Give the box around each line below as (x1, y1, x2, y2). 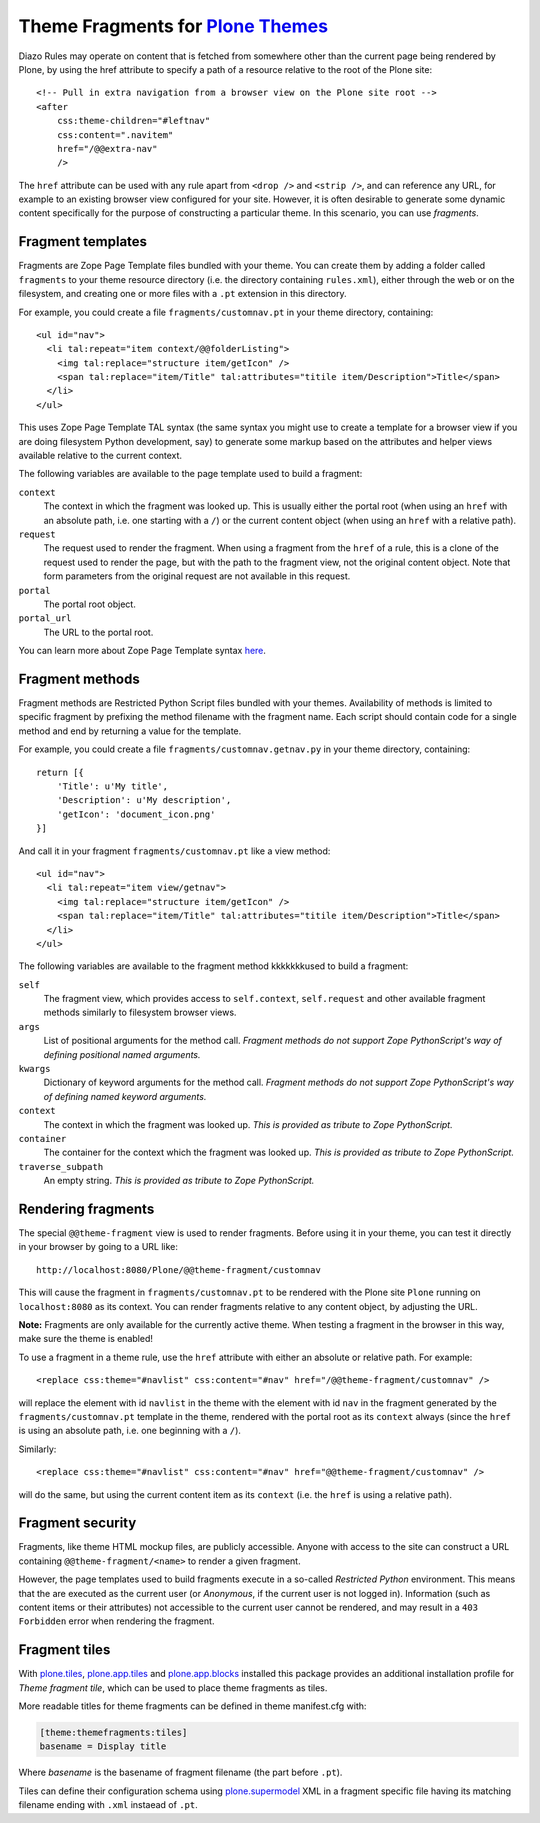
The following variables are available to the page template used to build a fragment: (18, 468, 363, 480)
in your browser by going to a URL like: (18, 1241, 179, 1253)
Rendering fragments (18, 1200, 155, 1217)
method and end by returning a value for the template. (18, 725, 242, 737)
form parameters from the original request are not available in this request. (43, 570, 351, 582)
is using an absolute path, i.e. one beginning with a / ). (18, 1425, 242, 1437)
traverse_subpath (18, 1161, 104, 1172)
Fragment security (18, 1515, 137, 1532)
